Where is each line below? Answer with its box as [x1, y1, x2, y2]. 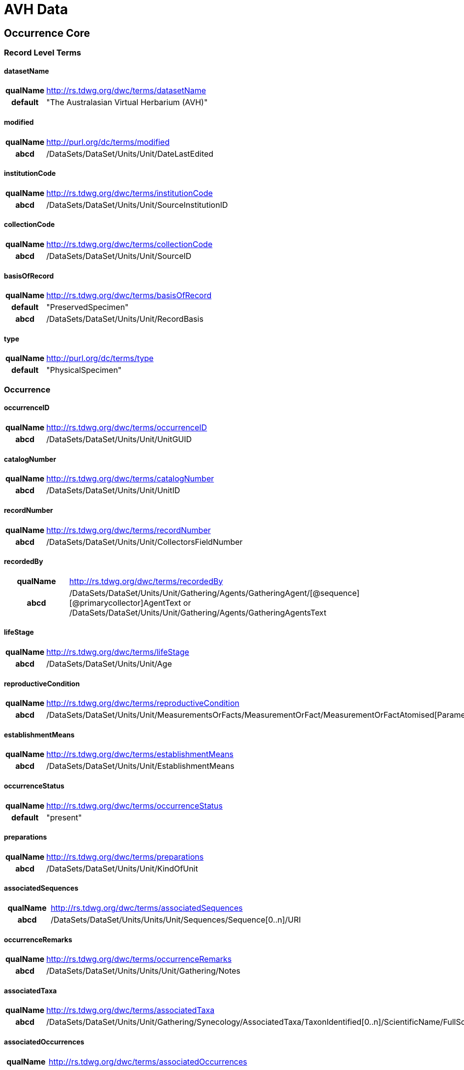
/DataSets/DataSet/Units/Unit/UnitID [46, 485, 180, 496]
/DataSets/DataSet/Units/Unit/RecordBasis [46, 314, 203, 324]
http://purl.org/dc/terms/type [46, 353, 154, 364]
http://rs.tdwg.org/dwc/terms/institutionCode [46, 188, 213, 198]
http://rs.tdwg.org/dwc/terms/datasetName [46, 85, 206, 96]
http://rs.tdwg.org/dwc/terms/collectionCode [46, 239, 213, 250]
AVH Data [4, 1, 68, 18]
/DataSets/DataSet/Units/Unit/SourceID [46, 251, 192, 261]
